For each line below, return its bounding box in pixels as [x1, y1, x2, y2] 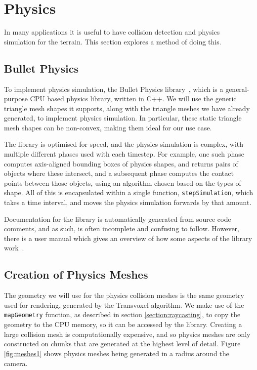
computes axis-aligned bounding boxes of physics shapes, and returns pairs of [4, 158, 238, 168]
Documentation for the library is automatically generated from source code [4, 213, 231, 224]
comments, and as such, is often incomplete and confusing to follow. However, [4, 223, 239, 234]
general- [225, 83, 250, 94]
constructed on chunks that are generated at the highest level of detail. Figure [4, 338, 241, 349]
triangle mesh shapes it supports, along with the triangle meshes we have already [4, 103, 250, 113]
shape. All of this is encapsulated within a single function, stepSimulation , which [4, 187, 253, 198]
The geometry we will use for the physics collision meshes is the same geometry [4, 290, 244, 300]
